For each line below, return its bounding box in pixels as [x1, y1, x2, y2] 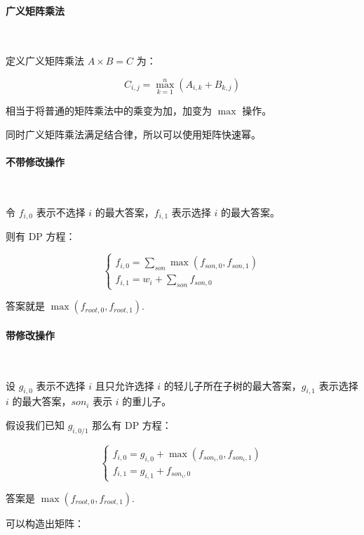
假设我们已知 [6, 417, 65, 432]
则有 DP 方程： [6, 229, 76, 244]
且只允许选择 [95, 378, 154, 392]
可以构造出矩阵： [6, 515, 84, 530]
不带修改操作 [6, 154, 65, 169]
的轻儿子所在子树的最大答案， [163, 378, 302, 392]
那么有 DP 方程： [92, 417, 172, 432]
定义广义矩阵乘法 [6, 53, 84, 68]
